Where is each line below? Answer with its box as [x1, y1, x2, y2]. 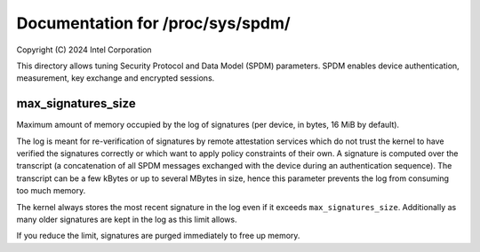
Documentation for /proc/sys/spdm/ [16, 13, 291, 33]
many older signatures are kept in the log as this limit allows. [16, 214, 237, 224]
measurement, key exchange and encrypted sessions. [16, 73, 215, 83]
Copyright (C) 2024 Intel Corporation [16, 44, 152, 55]
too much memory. [16, 185, 86, 196]
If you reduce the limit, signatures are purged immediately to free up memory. [16, 231, 300, 241]
